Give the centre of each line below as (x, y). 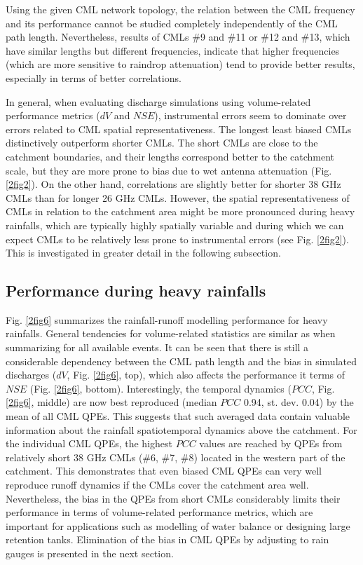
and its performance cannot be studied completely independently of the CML (172, 23)
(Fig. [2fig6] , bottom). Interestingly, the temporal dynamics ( (160, 388)
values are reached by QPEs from (271, 443)
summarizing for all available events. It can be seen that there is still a (157, 347)
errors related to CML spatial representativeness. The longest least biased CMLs (179, 129)
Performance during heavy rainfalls (136, 291)
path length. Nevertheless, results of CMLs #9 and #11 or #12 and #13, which (178, 37)
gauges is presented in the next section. (90, 553)
